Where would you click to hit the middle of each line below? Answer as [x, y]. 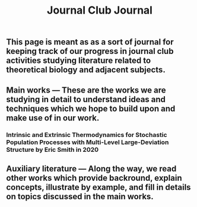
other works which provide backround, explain [94, 178]
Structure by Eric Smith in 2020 [53, 149]
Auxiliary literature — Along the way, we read [91, 169]
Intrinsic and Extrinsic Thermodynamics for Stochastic [87, 135]
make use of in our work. [53, 118]
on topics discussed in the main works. [80, 196]
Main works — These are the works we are [86, 90]
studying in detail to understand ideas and [86, 99]
